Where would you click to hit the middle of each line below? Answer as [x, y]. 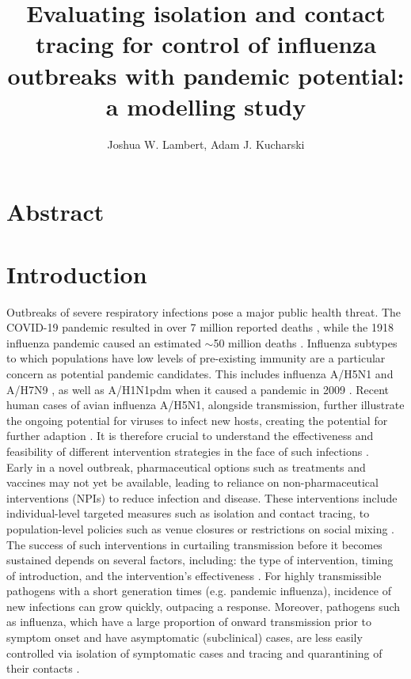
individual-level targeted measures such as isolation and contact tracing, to [188, 513]
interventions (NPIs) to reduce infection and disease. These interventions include [202, 497]
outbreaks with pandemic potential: [206, 75]
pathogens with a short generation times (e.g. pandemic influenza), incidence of [199, 591]
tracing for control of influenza [206, 44]
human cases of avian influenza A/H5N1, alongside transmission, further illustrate [205, 405]
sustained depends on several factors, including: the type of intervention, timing [200, 560]
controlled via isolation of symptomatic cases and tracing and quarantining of [194, 652]
